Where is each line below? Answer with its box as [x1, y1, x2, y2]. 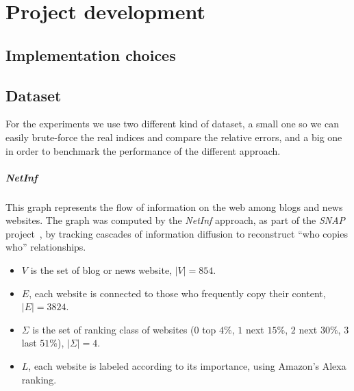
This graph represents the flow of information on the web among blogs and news [5, 199, 343, 214]
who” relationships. [5, 240, 86, 254]
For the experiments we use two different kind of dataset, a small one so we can [5, 116, 340, 131]
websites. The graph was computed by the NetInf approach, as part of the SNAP [5, 213, 346, 227]
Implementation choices [5, 44, 176, 65]
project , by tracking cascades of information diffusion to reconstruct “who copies [5, 226, 348, 240]
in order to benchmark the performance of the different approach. [5, 143, 281, 157]
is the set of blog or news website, [30, 263, 173, 277]
